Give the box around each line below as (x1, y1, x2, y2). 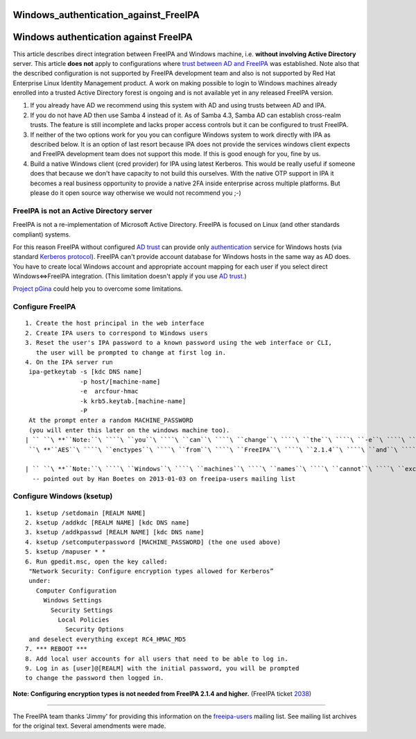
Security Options (64, 625, 124, 634)
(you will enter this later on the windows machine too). (28, 426, 230, 434)
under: (28, 577, 51, 585)
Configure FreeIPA (12, 302, 76, 312)
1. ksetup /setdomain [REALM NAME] (25, 509, 146, 517)
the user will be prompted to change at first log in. (35, 348, 227, 357)
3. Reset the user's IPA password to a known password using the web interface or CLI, (25, 339, 333, 347)
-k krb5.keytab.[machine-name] (80, 397, 187, 405)
